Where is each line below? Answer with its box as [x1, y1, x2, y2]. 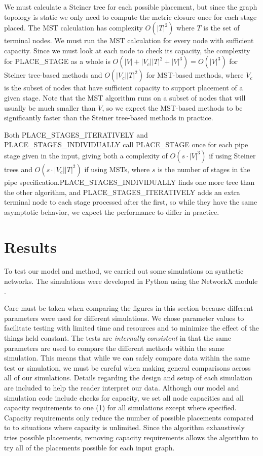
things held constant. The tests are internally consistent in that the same [4, 333, 231, 343]
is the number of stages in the [158, 164, 250, 174]
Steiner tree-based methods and [4, 70, 102, 80]
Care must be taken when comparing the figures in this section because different [4, 303, 253, 313]
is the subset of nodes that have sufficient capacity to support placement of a [4, 82, 243, 93]
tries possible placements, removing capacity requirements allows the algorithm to [4, 432, 258, 442]
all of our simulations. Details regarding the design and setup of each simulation [4, 372, 253, 383]
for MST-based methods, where [146, 70, 244, 80]
